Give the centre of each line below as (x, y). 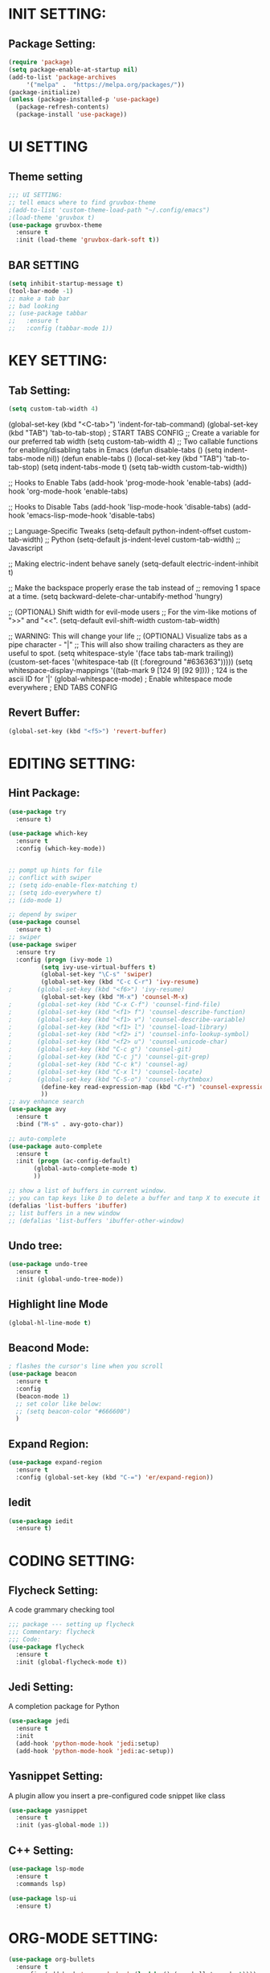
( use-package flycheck (46, 1647)
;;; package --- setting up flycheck (72, 1624)
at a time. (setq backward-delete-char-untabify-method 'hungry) (116, 596)
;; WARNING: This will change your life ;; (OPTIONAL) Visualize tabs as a (128, 636)
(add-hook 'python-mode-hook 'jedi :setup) (88, 1744)
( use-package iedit (41, 1521)
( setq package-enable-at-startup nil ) (73, 69)
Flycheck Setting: (53, 1590)
